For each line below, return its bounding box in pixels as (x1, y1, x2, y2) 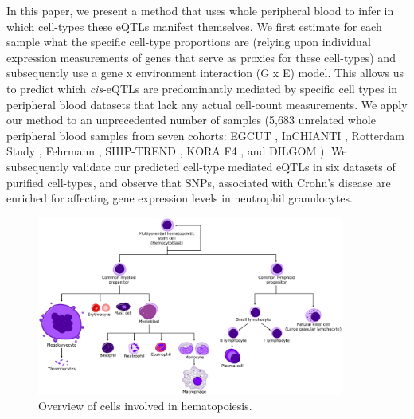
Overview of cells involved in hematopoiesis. (38, 397, 252, 414)
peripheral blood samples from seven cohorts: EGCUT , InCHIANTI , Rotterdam (6, 127, 404, 143)
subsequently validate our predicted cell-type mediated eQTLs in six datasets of (6, 158, 396, 174)
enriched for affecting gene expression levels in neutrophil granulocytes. (6, 190, 353, 206)
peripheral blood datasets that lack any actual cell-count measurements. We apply (6, 96, 408, 112)
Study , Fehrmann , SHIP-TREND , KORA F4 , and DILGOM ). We (6, 143, 347, 159)
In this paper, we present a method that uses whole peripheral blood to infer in (6, 2, 394, 18)
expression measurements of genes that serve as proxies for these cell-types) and (6, 49, 396, 65)
